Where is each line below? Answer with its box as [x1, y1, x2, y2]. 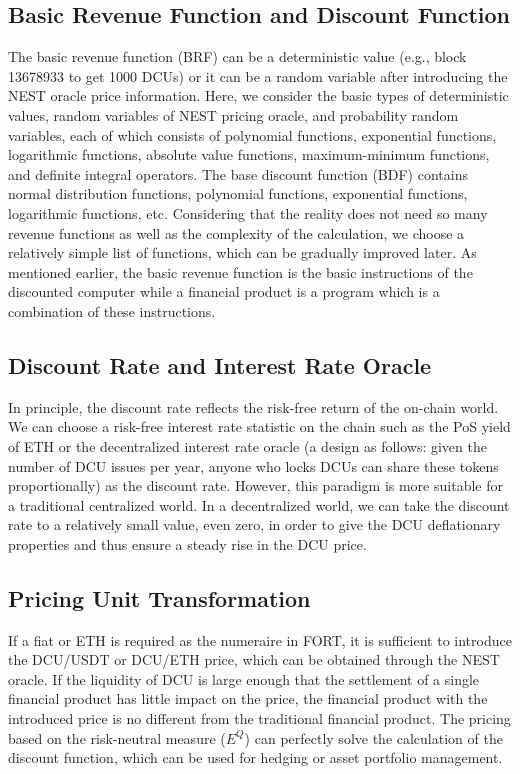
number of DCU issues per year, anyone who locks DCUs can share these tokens [8, 455, 499, 476]
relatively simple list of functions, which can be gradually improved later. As [8, 242, 477, 263]
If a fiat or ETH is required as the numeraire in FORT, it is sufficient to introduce [8, 629, 512, 650]
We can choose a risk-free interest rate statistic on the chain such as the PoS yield [8, 416, 511, 437]
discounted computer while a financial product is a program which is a [8, 281, 440, 302]
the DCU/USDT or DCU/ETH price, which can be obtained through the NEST [8, 649, 500, 670]
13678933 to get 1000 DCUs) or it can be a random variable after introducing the [8, 65, 508, 86]
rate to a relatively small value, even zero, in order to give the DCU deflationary [8, 514, 501, 535]
